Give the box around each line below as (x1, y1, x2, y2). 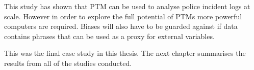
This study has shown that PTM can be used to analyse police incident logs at (4, 1, 250, 11)
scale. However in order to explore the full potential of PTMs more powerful (4, 11, 242, 21)
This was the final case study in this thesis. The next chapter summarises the (4, 48, 246, 58)
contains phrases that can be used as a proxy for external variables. (4, 30, 215, 41)
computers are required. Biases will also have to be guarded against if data (4, 21, 238, 31)
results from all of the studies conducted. (4, 57, 132, 68)
